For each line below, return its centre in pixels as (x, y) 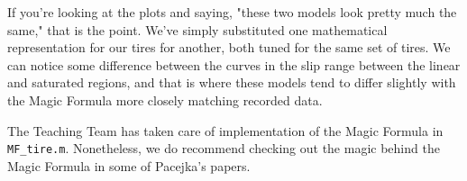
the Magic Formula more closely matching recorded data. (165, 100)
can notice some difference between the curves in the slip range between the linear (234, 64)
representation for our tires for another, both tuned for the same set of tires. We (229, 47)
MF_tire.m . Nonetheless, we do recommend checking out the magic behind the (224, 148)
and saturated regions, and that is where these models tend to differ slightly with (232, 82)
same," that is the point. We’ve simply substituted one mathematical (197, 29)
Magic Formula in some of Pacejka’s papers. (129, 165)
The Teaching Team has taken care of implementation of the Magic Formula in (225, 130)
